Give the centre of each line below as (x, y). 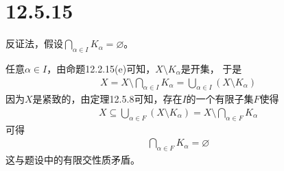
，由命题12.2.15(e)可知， (101, 68)
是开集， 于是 (211, 68)
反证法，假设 (34, 43)
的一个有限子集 (220, 99)
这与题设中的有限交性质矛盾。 (73, 160)
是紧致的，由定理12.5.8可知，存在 (107, 99)
